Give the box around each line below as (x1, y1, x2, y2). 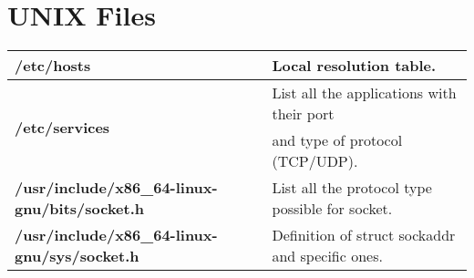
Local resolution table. (272, 55, 437, 77)
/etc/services (15, 116, 110, 138)
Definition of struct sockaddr (272, 224, 456, 246)
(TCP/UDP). (272, 150, 358, 172)
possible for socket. (272, 198, 393, 220)
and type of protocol (272, 129, 403, 151)
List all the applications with (272, 82, 457, 104)
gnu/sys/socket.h (15, 245, 139, 267)
